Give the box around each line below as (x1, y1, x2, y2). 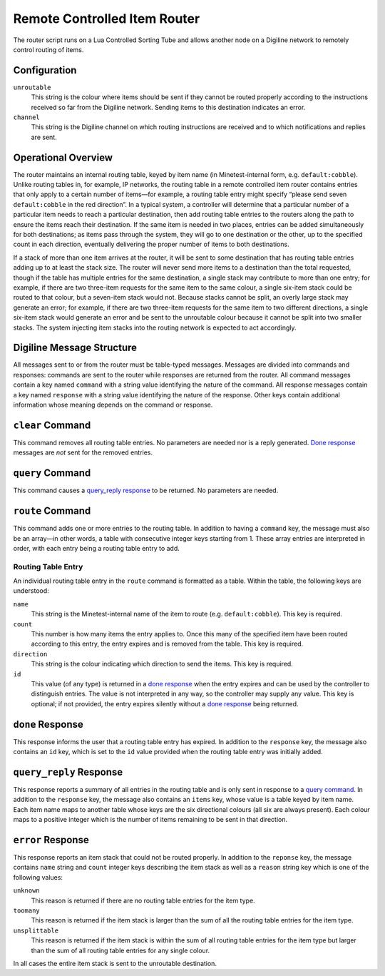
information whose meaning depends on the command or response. (13, 400, 213, 410)
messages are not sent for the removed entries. (13, 448, 153, 457)
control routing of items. (13, 45, 84, 54)
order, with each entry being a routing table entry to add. (13, 544, 180, 552)
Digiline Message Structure (13, 342, 138, 354)
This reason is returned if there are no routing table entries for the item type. (31, 896, 256, 905)
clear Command (13, 419, 91, 431)
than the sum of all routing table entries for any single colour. (31, 946, 210, 955)
